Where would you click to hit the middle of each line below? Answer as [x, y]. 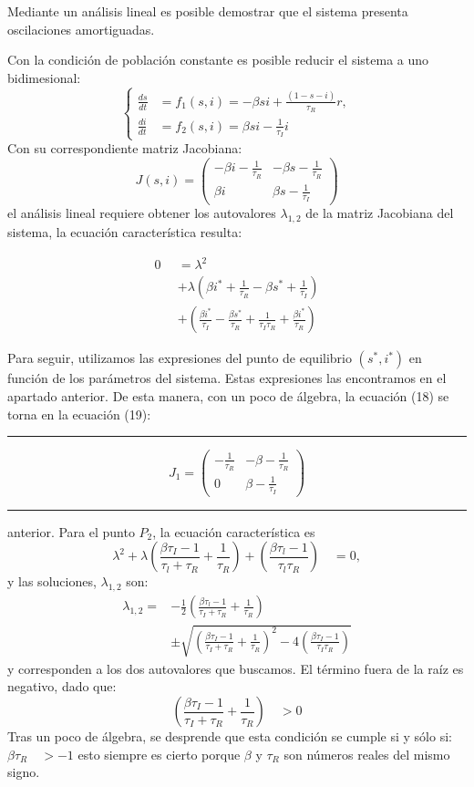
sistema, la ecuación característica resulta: [125, 232]
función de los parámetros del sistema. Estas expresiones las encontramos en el [227, 378]
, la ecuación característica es [234, 531]
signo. [24, 772]
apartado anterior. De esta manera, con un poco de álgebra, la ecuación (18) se [228, 396]
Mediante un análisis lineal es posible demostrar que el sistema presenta [208, 11]
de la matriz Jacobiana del [380, 213]
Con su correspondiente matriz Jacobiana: [125, 148]
